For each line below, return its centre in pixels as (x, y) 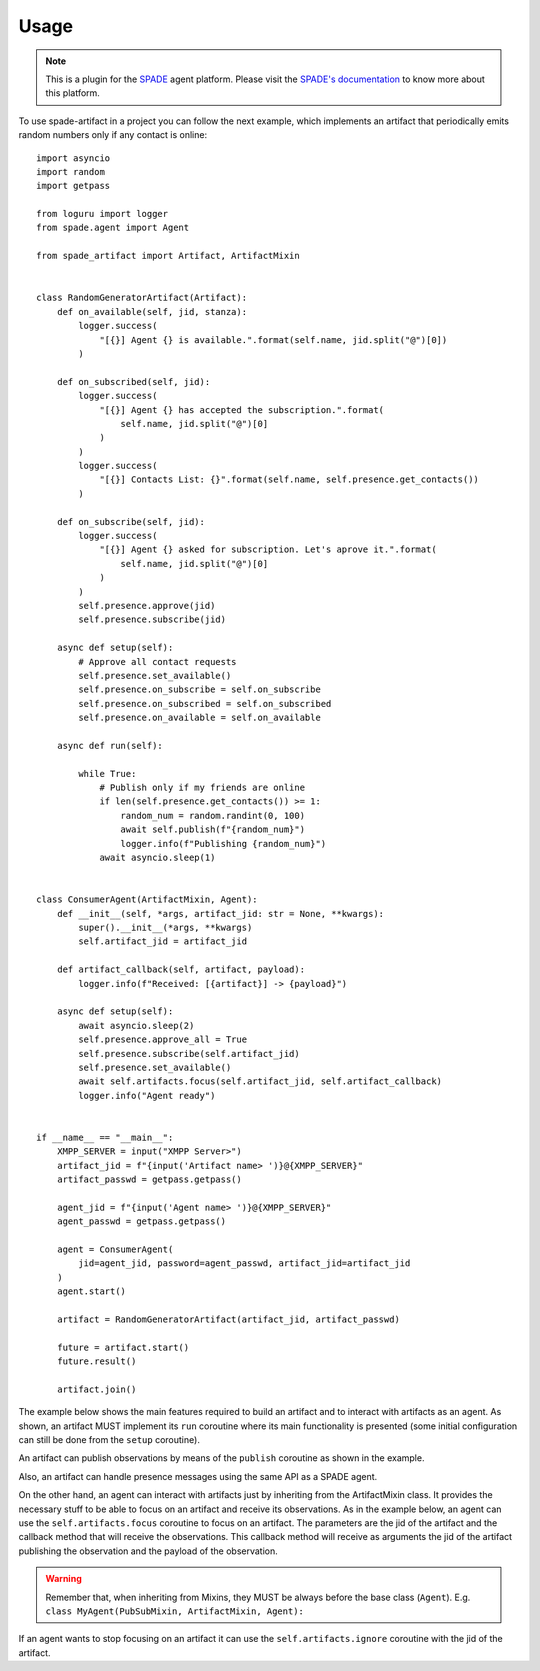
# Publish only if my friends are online (202, 788)
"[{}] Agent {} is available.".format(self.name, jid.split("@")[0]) (273, 339)
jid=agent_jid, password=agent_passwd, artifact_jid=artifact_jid (244, 1263)
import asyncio (73, 158)
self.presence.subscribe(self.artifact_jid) (189, 1053)
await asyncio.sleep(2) (136, 1025)
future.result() (96, 1361)
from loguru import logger (102, 214)
